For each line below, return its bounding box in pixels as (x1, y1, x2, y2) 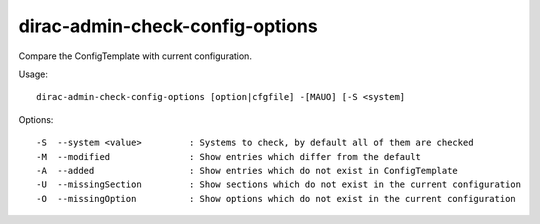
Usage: (18, 68, 49, 80)
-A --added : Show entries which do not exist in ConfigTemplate (36, 165, 459, 176)
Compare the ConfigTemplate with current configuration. (18, 50, 252, 62)
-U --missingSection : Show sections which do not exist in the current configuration (36, 179, 522, 190)
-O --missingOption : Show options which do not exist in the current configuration (36, 193, 517, 204)
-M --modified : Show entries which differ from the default (36, 151, 422, 162)
